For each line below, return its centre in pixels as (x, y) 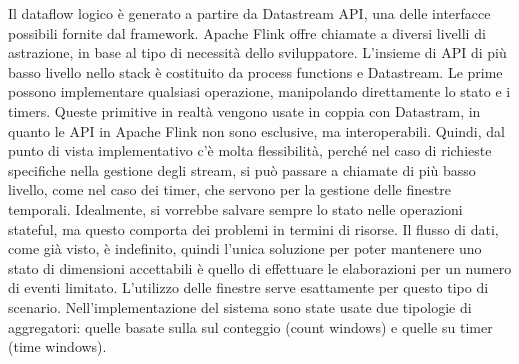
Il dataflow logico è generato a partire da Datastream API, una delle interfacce (249, 13)
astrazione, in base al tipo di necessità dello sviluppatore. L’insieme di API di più (257, 52)
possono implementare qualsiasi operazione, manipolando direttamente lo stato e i (259, 91)
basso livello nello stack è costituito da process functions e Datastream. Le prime (255, 71)
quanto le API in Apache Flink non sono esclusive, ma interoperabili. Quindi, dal (256, 130)
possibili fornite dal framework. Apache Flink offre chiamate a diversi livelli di (247, 32)
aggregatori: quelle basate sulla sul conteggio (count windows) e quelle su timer (250, 326)
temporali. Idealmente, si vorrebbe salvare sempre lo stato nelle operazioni (235, 208)
